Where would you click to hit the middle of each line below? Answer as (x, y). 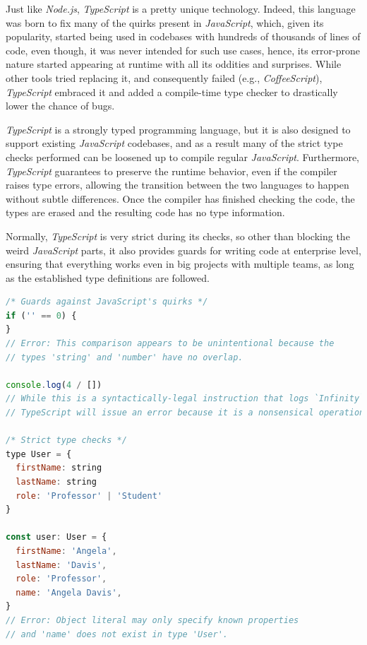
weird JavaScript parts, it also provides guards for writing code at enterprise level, (183, 250)
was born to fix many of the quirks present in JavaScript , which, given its (165, 22)
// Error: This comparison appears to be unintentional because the (170, 344)
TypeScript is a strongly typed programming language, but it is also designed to (178, 129)
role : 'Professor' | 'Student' (89, 496)
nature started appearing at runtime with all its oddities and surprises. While (174, 64)
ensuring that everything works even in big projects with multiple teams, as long (180, 264)
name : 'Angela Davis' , (69, 592)
